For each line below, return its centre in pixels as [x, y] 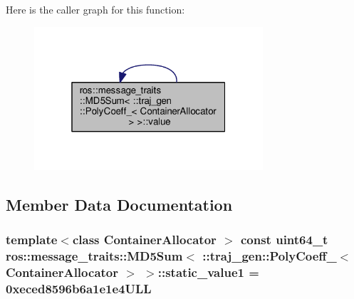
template [32, 240]
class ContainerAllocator [144, 240]
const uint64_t [284, 240]
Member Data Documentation [119, 204]
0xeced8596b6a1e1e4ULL [79, 288]
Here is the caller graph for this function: [95, 9]
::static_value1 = [208, 272]
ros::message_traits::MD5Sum [94, 256]
